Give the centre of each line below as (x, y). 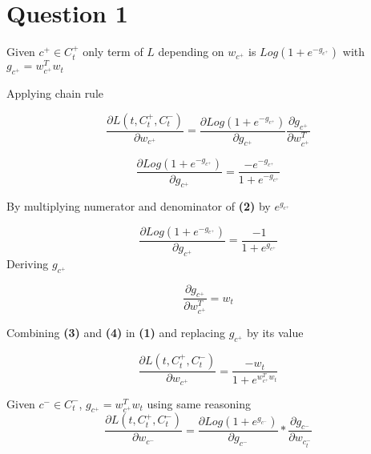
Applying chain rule (55, 93)
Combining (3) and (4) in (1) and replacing (116, 333)
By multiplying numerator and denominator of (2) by (139, 206)
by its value (275, 333)
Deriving (28, 263)
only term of (113, 52)
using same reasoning (199, 403)
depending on (191, 52)
